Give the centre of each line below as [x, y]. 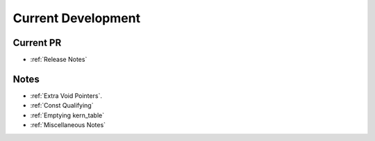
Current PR [37, 43]
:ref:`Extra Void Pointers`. [66, 96]
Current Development [77, 18]
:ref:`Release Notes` [59, 60]
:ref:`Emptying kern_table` [67, 115]
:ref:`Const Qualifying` [62, 106]
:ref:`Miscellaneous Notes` [68, 125]
